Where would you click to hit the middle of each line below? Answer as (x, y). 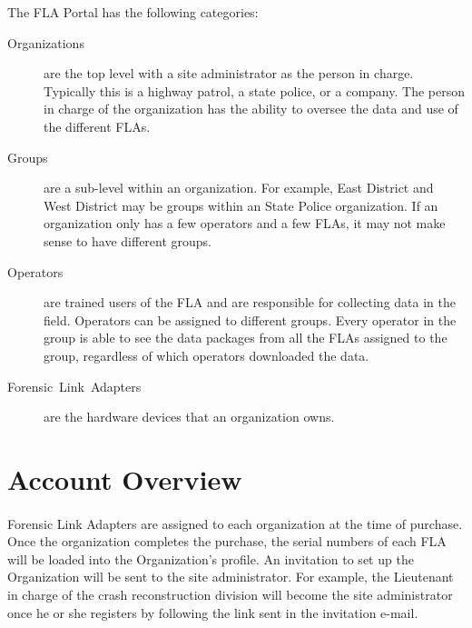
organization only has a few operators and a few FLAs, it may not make (245, 223)
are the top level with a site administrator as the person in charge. (229, 73)
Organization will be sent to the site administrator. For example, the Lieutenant (231, 577)
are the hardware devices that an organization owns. (189, 417)
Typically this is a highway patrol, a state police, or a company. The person (254, 90)
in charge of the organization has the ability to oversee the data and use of (251, 109)
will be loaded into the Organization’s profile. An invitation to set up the (211, 558)
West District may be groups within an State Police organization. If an (241, 205)
